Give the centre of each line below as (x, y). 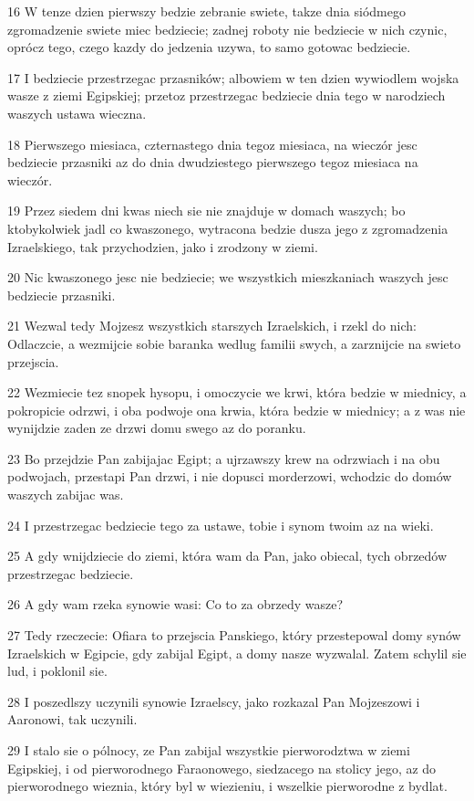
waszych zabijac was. (66, 495)
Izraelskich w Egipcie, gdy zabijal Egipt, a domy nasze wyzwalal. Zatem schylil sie (237, 653)
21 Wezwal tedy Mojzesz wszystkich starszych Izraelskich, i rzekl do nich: (212, 326)
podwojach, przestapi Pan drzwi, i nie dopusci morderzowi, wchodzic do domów (230, 476)
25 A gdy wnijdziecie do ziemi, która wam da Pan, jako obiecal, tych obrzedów (227, 556)
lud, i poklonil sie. (57, 671)
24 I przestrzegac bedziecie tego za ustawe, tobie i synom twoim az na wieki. (221, 525)
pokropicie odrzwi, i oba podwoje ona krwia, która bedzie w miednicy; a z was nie (237, 410)
